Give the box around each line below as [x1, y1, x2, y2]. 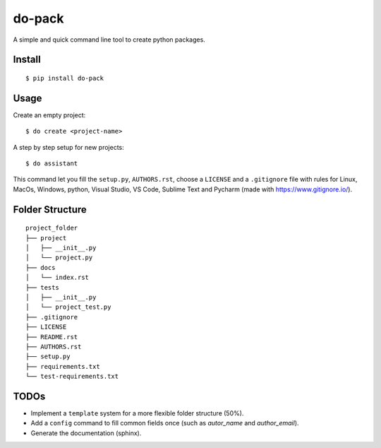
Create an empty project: [13, 110, 86, 119]
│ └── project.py [25, 254, 93, 261]
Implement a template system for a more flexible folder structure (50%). [30, 408, 244, 417]
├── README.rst [25, 333, 78, 341]
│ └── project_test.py [25, 303, 111, 311]
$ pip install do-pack [25, 74, 104, 82]
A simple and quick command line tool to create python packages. [13, 35, 206, 44]
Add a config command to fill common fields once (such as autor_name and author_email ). [30, 419, 299, 428]
